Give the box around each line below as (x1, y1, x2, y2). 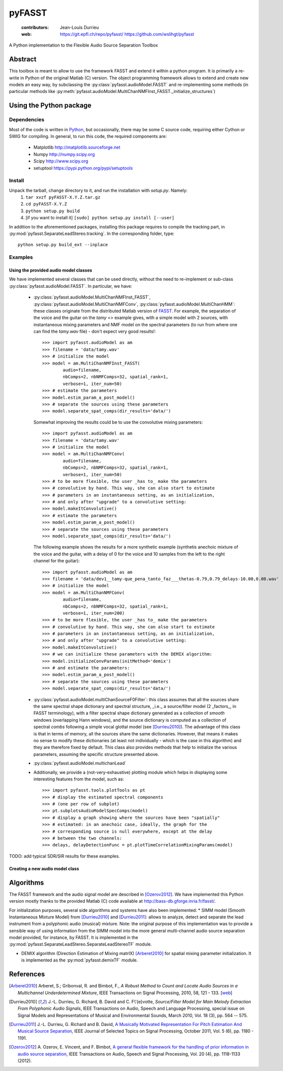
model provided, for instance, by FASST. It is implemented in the (9, 934, 138, 940)
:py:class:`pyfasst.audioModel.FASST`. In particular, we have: (9, 283, 132, 289)
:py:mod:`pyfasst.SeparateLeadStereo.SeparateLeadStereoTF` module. (9, 941, 152, 947)
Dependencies (9, 116, 45, 123)
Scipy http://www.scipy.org (33, 158, 88, 164)
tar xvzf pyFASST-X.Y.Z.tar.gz (25, 195, 101, 200)
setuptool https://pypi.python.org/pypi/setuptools (33, 165, 133, 171)
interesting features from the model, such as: (33, 776, 124, 782)
